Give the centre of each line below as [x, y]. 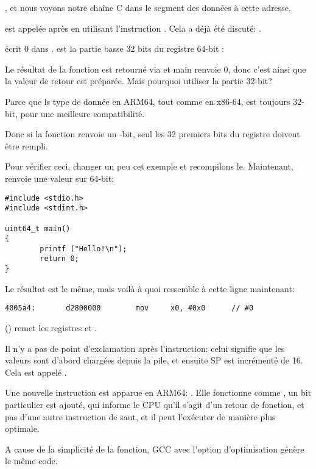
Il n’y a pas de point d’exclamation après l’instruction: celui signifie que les [145, 348]
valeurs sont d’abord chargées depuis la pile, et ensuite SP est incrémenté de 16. [154, 360]
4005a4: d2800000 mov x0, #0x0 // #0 [129, 308]
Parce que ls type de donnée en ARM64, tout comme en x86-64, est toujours [148, 101]
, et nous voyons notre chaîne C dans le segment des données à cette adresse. [148, 7]
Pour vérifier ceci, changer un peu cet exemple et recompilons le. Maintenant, [149, 166]
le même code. [31, 461]
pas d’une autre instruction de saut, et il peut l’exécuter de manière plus [140, 416]
